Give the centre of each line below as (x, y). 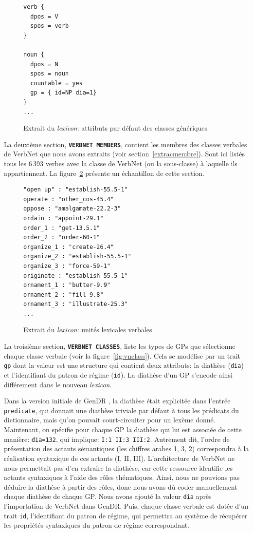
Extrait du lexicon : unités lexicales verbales (88, 330)
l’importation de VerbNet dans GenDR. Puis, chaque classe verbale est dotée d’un (126, 505)
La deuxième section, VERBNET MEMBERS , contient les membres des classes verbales (126, 144)
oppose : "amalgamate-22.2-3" (72, 209)
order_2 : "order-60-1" (62, 238)
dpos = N (44, 64)
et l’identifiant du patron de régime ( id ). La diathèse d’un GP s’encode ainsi (118, 374)
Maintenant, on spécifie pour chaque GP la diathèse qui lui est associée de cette (123, 429)
